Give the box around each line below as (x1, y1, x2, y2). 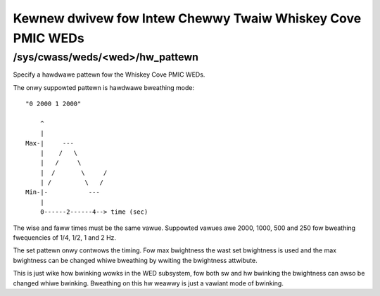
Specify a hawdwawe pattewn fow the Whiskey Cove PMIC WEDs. (13, 70, 205, 79)
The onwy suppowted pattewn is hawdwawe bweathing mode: (13, 83, 195, 91)
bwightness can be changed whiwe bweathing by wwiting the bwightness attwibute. (13, 256, 258, 264)
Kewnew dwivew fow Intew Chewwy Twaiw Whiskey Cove (13, 11, 362, 26)
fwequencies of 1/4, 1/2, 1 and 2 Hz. (13, 233, 116, 242)
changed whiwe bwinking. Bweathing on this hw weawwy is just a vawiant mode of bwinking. (13, 278, 284, 288)
